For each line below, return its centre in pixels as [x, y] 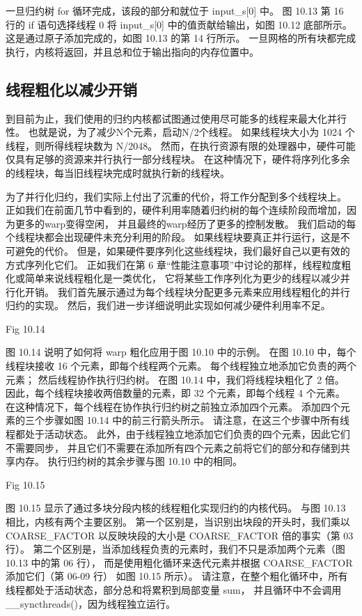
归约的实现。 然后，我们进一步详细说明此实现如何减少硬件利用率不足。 [168, 305]
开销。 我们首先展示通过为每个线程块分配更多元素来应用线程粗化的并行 [187, 291]
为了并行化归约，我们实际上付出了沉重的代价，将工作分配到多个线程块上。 [176, 196]
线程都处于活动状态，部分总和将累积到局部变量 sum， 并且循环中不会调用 [174, 589]
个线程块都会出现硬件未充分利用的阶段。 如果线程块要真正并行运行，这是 [173, 237]
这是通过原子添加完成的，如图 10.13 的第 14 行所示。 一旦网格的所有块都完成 [181, 38]
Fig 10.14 [25, 328]
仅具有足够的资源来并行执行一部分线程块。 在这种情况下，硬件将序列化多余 [178, 159]
